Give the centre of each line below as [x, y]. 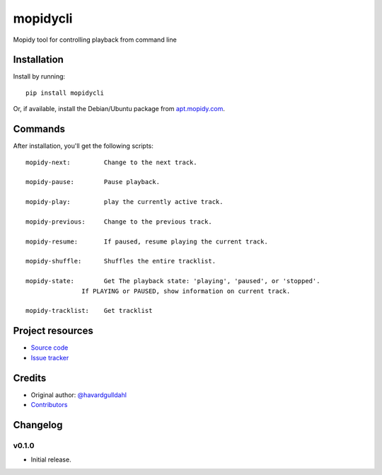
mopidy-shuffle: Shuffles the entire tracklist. [121, 261]
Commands [39, 129]
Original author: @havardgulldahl [79, 395]
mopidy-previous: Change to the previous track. [119, 222]
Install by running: [39, 76]
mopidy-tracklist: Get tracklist [89, 311]
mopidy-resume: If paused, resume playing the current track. [147, 241]
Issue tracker [50, 357]
